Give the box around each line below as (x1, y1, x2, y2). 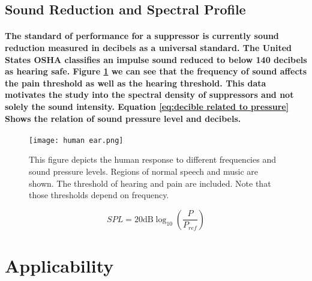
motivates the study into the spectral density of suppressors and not (5, 88, 294, 101)
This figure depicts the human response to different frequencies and (29, 153, 276, 166)
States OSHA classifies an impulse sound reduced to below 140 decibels (5, 53, 307, 65)
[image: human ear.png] (29, 136, 124, 145)
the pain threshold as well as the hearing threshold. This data (5, 76, 266, 89)
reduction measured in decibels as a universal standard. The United (5, 41, 292, 53)
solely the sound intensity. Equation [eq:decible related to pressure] (5, 100, 289, 112)
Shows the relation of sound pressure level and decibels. (5, 112, 241, 124)
